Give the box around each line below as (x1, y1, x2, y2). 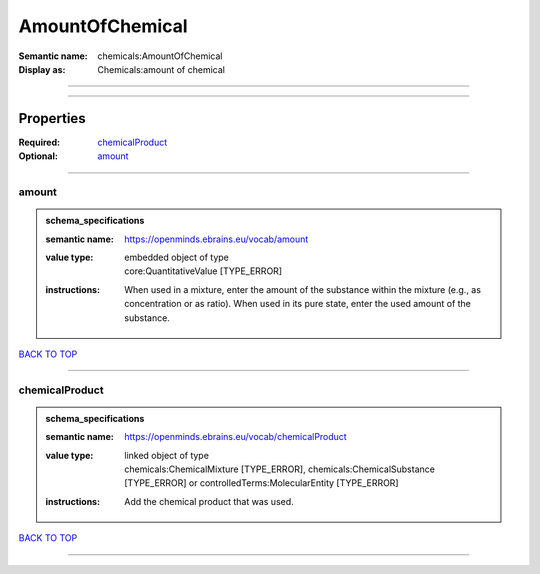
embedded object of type (124, 251, 229, 263)
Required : (18, 136, 60, 148)
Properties (18, 110, 86, 127)
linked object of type (124, 449, 210, 461)
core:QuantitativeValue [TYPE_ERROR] (124, 265, 283, 277)
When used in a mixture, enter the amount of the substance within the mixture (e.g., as (124, 283, 482, 295)
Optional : (18, 150, 59, 162)
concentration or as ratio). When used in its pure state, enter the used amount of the (124, 298, 472, 310)
